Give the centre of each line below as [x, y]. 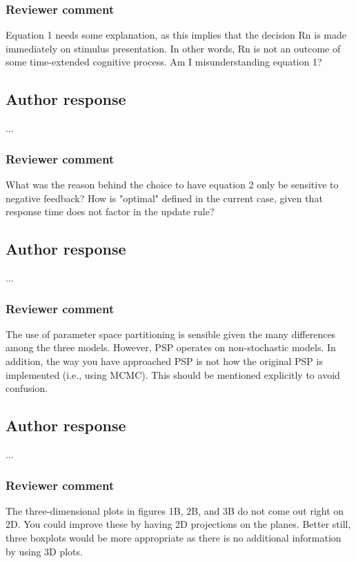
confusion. [27, 388]
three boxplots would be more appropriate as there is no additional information [174, 537]
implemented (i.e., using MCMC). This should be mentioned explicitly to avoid [173, 374]
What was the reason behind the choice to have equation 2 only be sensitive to [172, 185]
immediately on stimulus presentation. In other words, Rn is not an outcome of [173, 48]
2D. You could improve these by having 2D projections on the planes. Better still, [178, 524]
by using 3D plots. [44, 551]
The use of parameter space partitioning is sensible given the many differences [171, 334]
